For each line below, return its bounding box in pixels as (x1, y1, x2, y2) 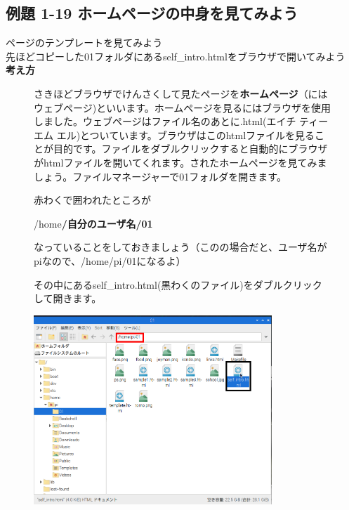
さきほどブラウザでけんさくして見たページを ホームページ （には (34, 86, 328, 100)
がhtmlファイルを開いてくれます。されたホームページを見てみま (34, 155, 327, 169)
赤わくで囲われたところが (34, 192, 151, 207)
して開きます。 (34, 291, 102, 306)
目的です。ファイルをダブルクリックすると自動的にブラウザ (53, 141, 328, 156)
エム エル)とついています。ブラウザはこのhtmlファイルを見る (34, 127, 315, 142)
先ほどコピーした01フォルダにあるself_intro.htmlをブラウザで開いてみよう (6, 48, 345, 63)
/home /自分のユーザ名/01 (34, 216, 153, 230)
